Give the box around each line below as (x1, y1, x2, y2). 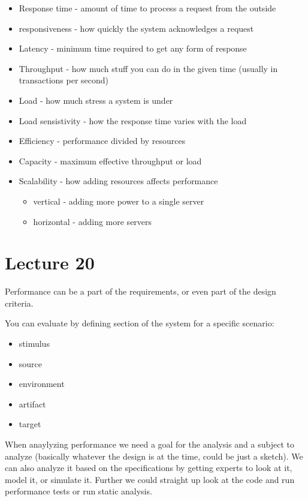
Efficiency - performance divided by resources (19, 134, 186, 147)
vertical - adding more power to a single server (33, 194, 204, 207)
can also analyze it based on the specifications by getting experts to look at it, (5, 461, 292, 474)
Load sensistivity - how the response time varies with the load (19, 114, 247, 127)
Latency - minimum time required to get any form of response (19, 42, 247, 55)
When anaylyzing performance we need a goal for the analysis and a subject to (5, 438, 294, 450)
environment (19, 377, 65, 390)
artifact (19, 397, 46, 410)
